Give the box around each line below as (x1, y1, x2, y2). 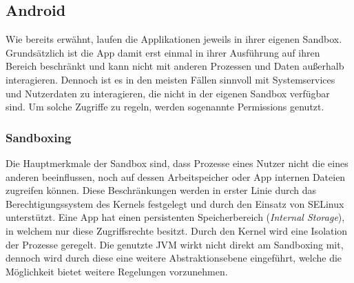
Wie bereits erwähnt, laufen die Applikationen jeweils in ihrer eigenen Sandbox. (6, 32, 342, 46)
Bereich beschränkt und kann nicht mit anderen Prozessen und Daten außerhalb (6, 59, 344, 73)
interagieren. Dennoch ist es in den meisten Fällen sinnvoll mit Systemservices (6, 72, 335, 86)
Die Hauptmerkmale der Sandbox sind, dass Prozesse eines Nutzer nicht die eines (6, 155, 348, 170)
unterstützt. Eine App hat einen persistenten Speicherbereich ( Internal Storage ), (6, 210, 345, 224)
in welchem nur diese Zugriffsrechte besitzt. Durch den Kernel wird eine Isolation (6, 223, 348, 237)
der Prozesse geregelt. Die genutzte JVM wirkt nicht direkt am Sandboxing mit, (6, 237, 344, 251)
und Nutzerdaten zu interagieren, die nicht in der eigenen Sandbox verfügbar (6, 86, 330, 100)
